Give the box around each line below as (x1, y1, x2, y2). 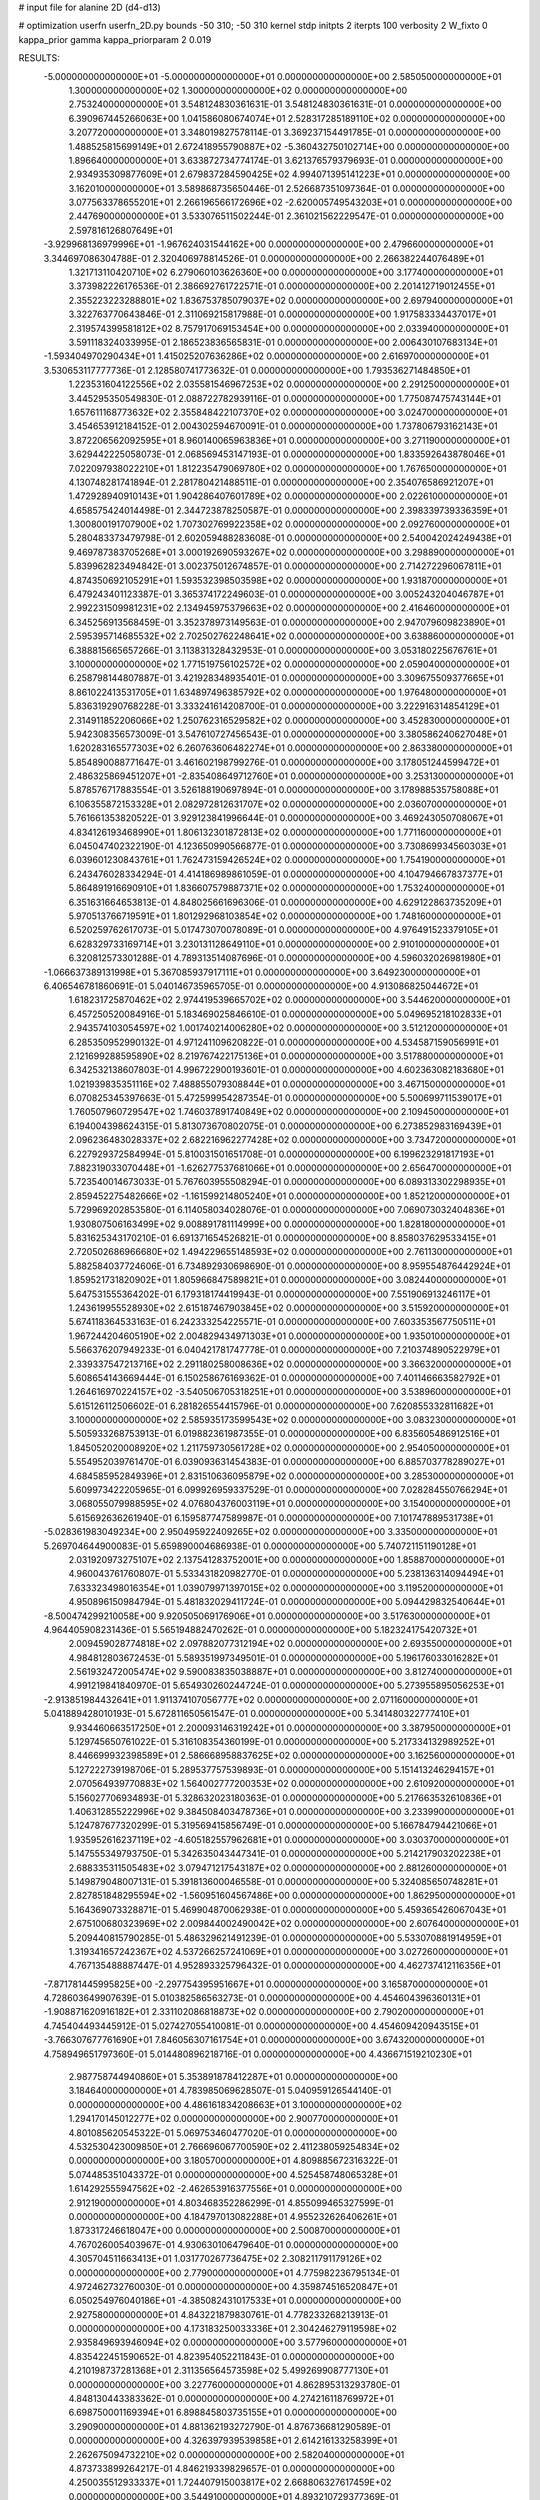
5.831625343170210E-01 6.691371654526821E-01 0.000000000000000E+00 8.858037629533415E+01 (68, 1231, 497, 1244)
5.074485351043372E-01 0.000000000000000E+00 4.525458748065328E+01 (68, 2168, 399, 2180)
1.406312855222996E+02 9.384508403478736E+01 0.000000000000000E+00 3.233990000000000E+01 (68, 1806, 515, 1817)
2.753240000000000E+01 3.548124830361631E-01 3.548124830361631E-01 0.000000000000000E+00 (68, 98, 502, 110)
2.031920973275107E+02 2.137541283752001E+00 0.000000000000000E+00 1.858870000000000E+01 (68, 1553, 505, 1565)
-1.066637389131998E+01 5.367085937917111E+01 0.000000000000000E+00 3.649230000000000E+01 (43, 966, 481, 978)
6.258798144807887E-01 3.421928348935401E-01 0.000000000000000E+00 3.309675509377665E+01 (68, 672, 504, 684)
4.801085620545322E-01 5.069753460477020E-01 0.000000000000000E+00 (68, 2126, 398, 2139)
